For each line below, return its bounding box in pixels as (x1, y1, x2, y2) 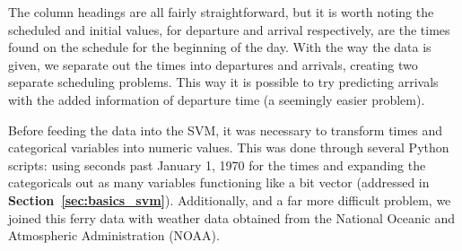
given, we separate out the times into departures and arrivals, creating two (8, 55, 418, 74)
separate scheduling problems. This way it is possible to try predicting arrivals (8, 73, 439, 91)
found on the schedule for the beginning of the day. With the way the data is (8, 38, 431, 56)
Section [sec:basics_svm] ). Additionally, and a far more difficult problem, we (8, 190, 451, 209)
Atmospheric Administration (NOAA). (8, 226, 220, 245)
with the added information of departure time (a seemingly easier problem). (8, 90, 425, 108)
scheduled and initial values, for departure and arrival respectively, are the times (8, 20, 450, 39)
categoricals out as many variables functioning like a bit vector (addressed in (8, 173, 430, 192)
